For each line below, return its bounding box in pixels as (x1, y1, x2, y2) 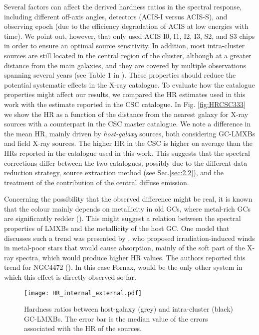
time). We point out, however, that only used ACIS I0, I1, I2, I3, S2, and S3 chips (4, 30, 255, 41)
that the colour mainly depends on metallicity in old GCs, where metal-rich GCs (4, 203, 251, 214)
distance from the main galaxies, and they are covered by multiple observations (4, 60, 247, 70)
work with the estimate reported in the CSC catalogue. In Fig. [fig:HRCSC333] (4, 99, 246, 109)
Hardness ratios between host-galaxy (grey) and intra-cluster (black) (24, 304, 234, 314)
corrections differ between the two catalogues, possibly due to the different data (4, 157, 248, 168)
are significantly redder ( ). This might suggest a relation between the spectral (4, 213, 241, 223)
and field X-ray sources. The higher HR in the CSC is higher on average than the (4, 138, 253, 148)
